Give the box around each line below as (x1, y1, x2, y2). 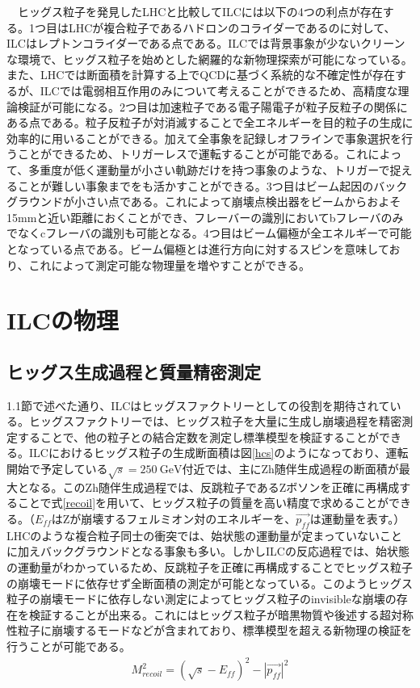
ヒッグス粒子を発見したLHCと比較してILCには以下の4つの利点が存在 (17, 3, 383, 19)
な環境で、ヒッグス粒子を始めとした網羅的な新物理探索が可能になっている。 (6, 50, 413, 67)
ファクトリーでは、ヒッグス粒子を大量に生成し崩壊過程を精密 (73, 413, 402, 430)
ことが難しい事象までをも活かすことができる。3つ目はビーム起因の (17, 177, 374, 194)
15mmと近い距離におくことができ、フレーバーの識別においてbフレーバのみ (6, 208, 404, 225)
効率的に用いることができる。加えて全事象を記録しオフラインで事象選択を (6, 129, 402, 146)
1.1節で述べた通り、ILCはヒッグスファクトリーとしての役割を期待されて (6, 396, 390, 413)
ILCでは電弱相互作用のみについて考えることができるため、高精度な (40, 82, 398, 99)
